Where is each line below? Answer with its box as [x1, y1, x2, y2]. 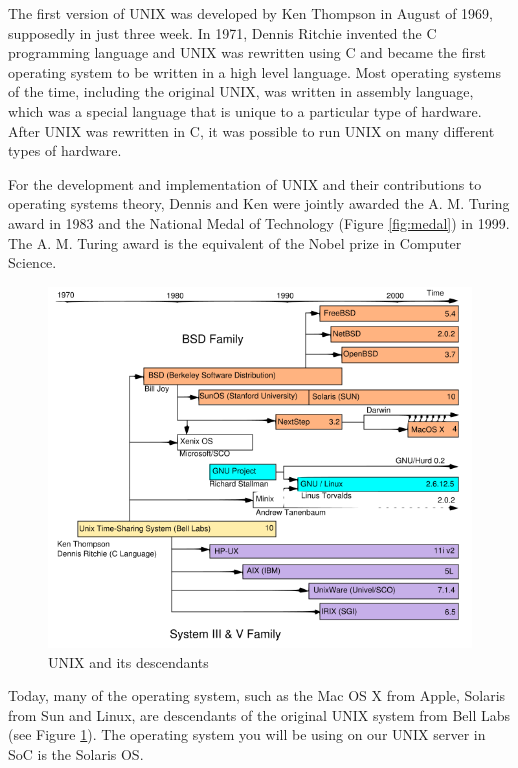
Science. [8, 252, 57, 273]
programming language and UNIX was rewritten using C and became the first [8, 42, 486, 63]
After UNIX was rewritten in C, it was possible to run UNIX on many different [8, 120, 495, 141]
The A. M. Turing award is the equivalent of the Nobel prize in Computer [8, 232, 462, 253]
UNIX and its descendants [48, 651, 209, 672]
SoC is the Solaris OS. [8, 743, 144, 764]
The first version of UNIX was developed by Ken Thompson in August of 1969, [8, 3, 493, 23]
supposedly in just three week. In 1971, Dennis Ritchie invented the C [8, 22, 437, 43]
